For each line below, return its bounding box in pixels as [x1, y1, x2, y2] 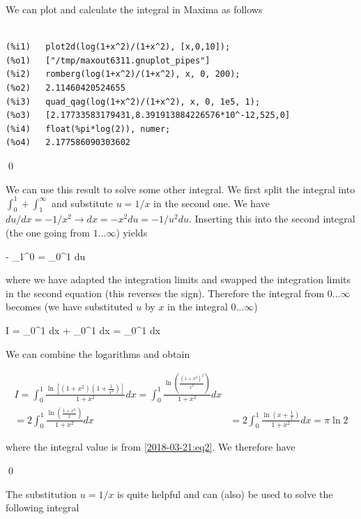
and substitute [51, 195, 114, 210]
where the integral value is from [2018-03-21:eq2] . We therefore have [6, 439, 295, 454]
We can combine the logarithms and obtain [6, 346, 190, 361]
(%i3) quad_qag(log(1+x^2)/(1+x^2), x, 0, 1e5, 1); [6, 96, 261, 107]
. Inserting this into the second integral [189, 211, 355, 226]
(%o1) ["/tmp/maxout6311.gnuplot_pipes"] [6, 55, 210, 66]
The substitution [6, 486, 77, 501]
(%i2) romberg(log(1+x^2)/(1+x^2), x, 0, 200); [6, 69, 240, 80]
